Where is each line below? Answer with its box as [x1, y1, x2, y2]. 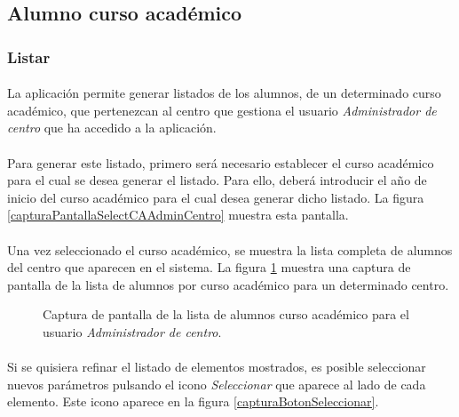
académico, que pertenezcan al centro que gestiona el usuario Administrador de [7, 100, 437, 119]
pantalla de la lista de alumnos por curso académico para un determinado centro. [7, 275, 449, 293]
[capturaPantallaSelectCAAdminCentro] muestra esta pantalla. [7, 205, 349, 224]
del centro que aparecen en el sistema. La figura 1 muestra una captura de [7, 258, 411, 277]
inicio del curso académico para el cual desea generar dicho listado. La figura [7, 188, 424, 206]
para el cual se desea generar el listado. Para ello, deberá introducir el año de [7, 171, 427, 189]
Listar [7, 45, 51, 68]
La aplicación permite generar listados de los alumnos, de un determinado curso [7, 84, 441, 102]
